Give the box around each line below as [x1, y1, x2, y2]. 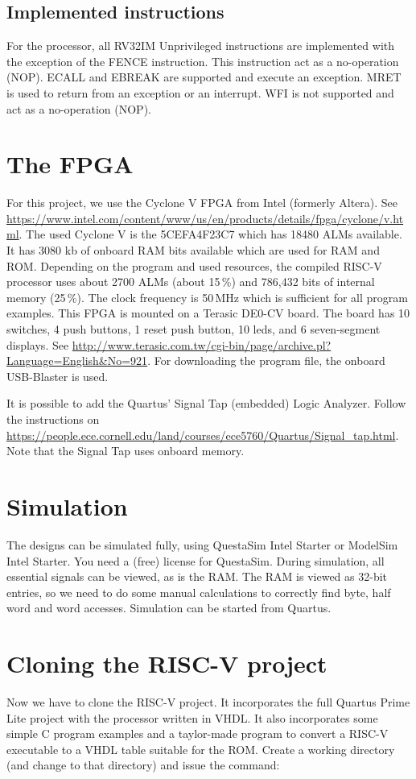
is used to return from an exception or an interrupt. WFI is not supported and [6, 84, 394, 101]
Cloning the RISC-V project [6, 647, 327, 680]
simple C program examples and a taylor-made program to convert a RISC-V [6, 725, 389, 742]
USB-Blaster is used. [6, 367, 109, 384]
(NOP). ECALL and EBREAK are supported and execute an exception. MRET [6, 68, 402, 85]
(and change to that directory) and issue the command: [6, 756, 280, 773]
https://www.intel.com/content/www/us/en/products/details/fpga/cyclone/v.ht [6, 209, 404, 226]
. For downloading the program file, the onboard [147, 352, 385, 369]
